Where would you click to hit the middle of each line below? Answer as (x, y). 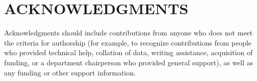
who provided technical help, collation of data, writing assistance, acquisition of (128, 52)
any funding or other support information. (70, 72)
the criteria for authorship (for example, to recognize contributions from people (128, 42)
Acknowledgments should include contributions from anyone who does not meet (128, 33)
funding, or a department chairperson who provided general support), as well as (129, 62)
